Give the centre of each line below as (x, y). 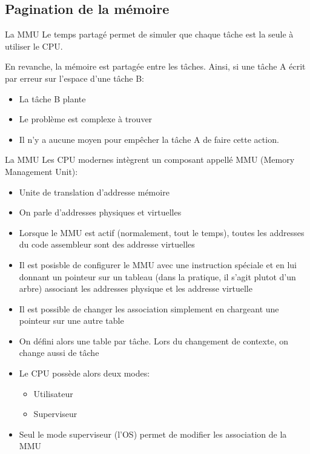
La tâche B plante (52, 98)
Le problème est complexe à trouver (86, 119)
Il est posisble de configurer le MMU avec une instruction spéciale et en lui (158, 264)
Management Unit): (41, 171)
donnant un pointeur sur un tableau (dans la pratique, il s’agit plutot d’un (157, 276)
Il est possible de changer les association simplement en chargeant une (149, 308)
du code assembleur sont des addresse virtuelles (107, 244)
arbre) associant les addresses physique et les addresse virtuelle (136, 288)
